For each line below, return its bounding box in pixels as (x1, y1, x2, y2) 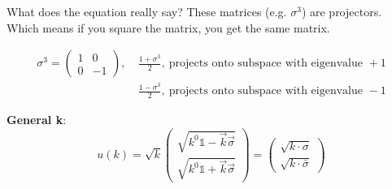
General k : (7, 111, 67, 128)
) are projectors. (301, 3, 382, 19)
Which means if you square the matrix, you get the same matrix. (7, 19, 330, 36)
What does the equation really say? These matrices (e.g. (7, 3, 287, 19)
